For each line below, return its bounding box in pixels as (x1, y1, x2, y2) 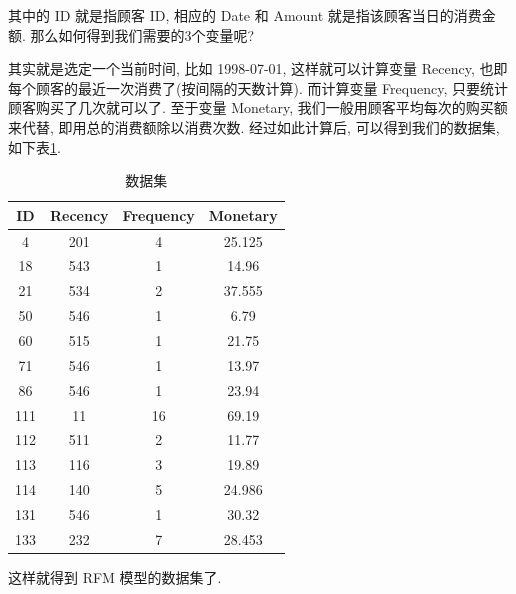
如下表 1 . (8, 136, 61, 157)
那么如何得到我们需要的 (30, 24, 185, 45)
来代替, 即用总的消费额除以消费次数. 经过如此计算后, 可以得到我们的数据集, (8, 116, 500, 137)
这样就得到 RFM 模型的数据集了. (8, 566, 222, 587)
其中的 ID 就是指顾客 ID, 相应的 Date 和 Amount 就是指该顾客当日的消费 (8, 5, 482, 25)
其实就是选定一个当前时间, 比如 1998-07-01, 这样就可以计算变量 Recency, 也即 (8, 58, 508, 79)
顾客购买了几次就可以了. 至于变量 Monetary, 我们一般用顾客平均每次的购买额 (8, 97, 508, 118)
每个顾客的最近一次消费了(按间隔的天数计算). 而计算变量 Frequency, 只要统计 (8, 77, 508, 98)
